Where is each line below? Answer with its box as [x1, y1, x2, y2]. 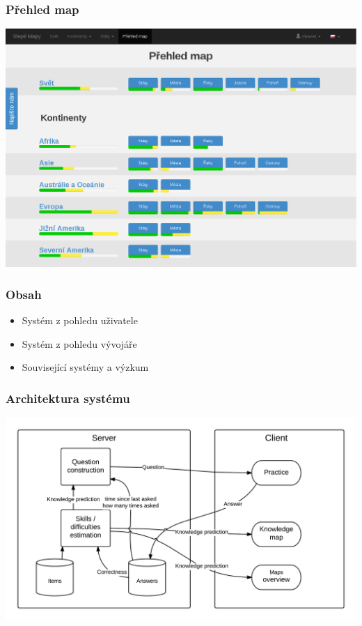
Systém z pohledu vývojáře [22, 336, 137, 351]
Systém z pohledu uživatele [22, 313, 138, 328]
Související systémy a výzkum [22, 360, 149, 374]
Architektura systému [6, 389, 130, 406]
